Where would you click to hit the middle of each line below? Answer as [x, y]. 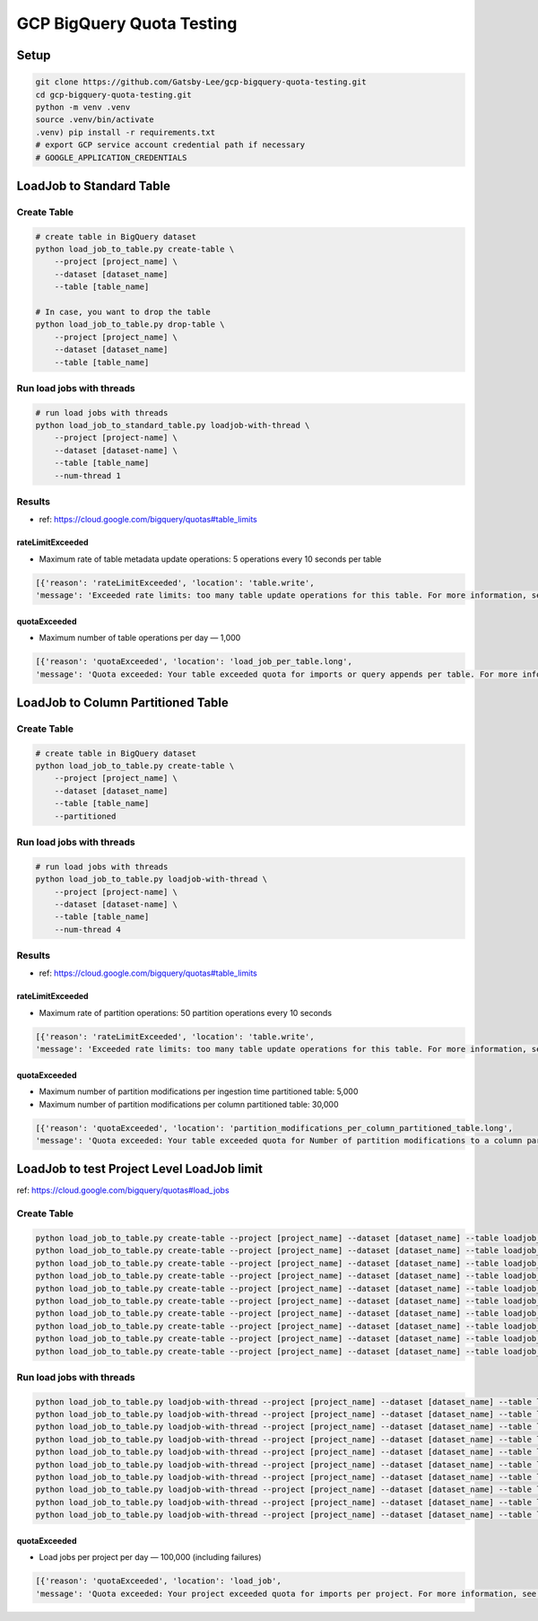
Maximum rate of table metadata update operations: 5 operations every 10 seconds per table [210, 559]
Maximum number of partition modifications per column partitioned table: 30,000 [189, 1104]
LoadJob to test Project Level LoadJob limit [140, 1169]
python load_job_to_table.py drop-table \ [130, 324]
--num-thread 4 [87, 929]
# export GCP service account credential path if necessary [170, 145]
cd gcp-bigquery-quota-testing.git [113, 95]
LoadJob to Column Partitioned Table [122, 702]
